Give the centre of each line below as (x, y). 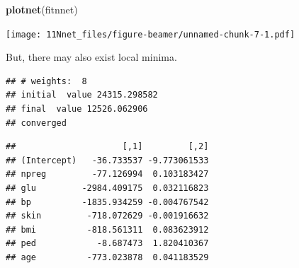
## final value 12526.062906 (77, 109)
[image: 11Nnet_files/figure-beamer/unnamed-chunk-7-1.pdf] (151, 34)
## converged (36, 123)
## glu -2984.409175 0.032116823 (107, 188)
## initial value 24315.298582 (82, 95)
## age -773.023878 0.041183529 (107, 257)
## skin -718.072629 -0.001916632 (107, 216)
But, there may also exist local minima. (91, 57)
